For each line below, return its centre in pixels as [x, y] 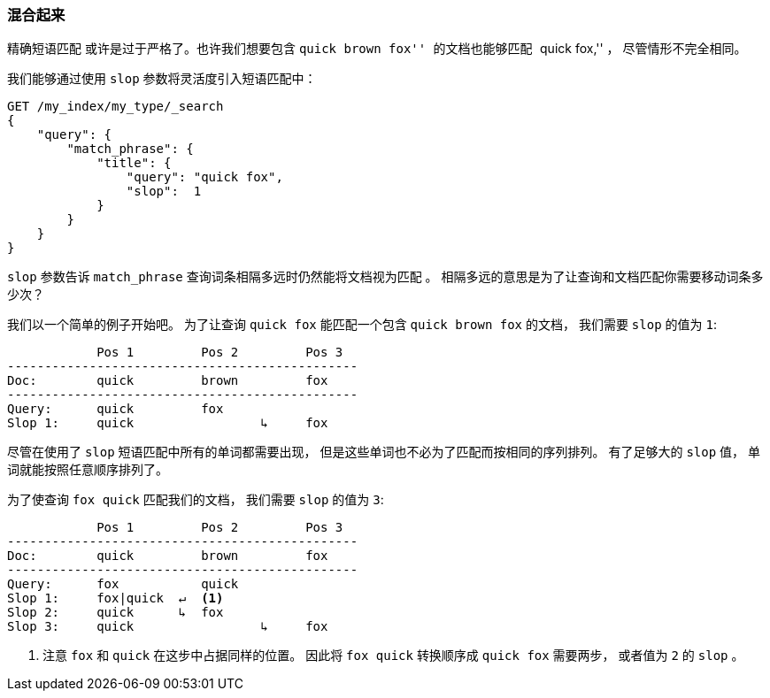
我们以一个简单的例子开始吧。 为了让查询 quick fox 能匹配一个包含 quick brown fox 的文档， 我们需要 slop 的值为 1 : [362, 325]
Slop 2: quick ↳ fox [115, 613]
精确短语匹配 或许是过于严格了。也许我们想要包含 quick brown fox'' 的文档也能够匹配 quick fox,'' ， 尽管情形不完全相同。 [377, 49]
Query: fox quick [123, 584]
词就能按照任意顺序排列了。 [88, 470]
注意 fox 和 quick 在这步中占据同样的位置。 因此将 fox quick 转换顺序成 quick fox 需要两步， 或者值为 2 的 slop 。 [393, 656]
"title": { [134, 163]
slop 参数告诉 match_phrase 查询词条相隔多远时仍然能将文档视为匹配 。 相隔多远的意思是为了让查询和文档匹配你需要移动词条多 [385, 277]
